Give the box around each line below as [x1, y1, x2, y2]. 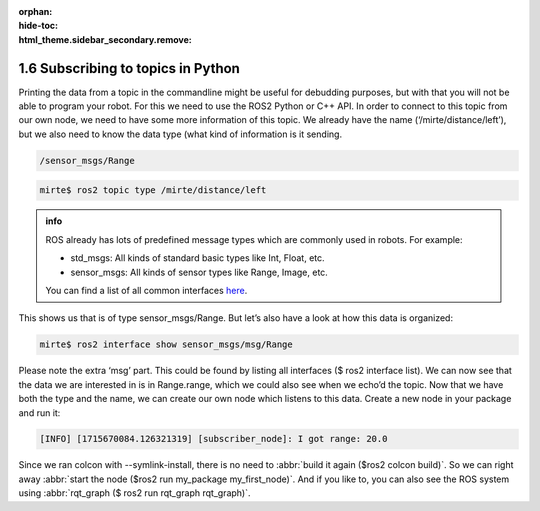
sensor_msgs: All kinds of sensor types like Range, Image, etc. [70, 266, 329, 278]
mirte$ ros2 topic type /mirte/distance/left [39, 185, 267, 196]
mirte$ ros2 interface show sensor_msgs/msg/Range [39, 339, 294, 350]
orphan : [18, 6, 53, 17]
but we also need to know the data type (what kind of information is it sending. [18, 128, 343, 140]
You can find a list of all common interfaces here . [45, 284, 248, 296]
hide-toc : [18, 20, 59, 32]
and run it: [18, 406, 61, 419]
